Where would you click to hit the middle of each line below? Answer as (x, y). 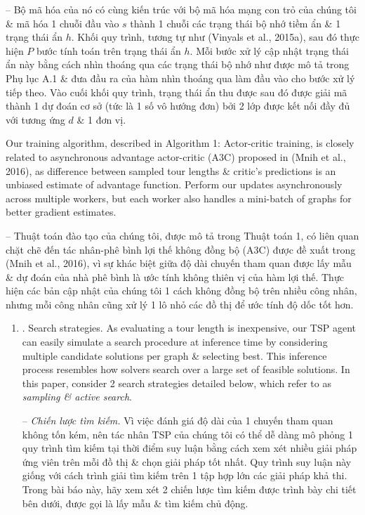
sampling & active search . (77, 397)
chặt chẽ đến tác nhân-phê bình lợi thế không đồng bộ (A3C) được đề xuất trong (181, 249)
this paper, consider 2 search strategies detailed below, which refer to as (177, 383)
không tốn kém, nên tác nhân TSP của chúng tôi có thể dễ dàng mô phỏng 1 (187, 434)
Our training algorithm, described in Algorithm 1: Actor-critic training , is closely (180, 143)
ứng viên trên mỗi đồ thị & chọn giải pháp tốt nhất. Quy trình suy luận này (187, 461)
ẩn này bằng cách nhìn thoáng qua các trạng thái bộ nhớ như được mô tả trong (178, 64)
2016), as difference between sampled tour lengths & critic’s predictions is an (171, 170)
